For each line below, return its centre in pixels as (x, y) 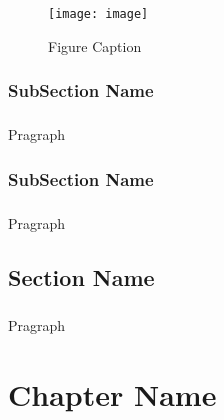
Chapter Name (112, 393)
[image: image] (98, 14)
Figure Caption (95, 45)
